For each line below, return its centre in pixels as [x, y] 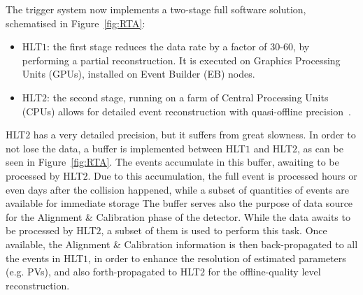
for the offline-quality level [264, 272]
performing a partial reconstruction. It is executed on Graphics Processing [181, 60]
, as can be [320, 148]
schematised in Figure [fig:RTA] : [76, 23]
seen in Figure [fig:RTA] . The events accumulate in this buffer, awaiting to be [172, 162]
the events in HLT [45, 258]
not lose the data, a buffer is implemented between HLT [126, 148]
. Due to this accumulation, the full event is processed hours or [222, 175]
